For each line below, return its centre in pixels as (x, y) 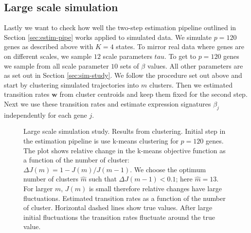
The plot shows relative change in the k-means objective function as (125, 150)
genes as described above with (49, 46)
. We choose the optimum (168, 169)
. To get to (180, 56)
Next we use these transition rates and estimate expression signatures (108, 103)
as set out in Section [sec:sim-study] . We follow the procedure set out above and (123, 75)
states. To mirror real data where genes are (180, 46)
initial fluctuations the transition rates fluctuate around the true (119, 217)
